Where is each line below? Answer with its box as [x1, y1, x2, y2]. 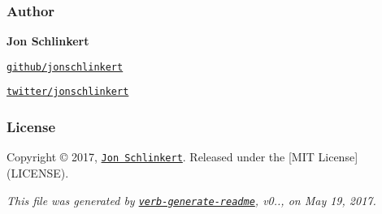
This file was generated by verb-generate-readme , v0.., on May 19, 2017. [7, 191, 376, 208]
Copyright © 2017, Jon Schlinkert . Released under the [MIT [7, 148, 315, 165]
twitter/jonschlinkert [7, 86, 129, 98]
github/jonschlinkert [7, 61, 124, 73]
